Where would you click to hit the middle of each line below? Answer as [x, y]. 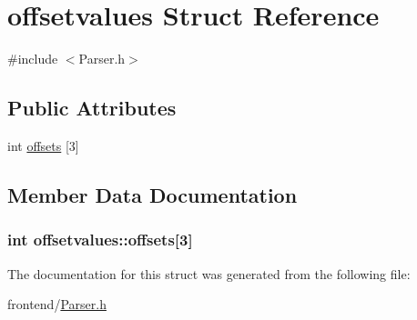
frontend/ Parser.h [57, 304]
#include [33, 59]
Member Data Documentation [153, 194]
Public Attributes [92, 108]
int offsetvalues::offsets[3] [100, 240]
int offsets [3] [43, 145]
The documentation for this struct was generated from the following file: [209, 273]
